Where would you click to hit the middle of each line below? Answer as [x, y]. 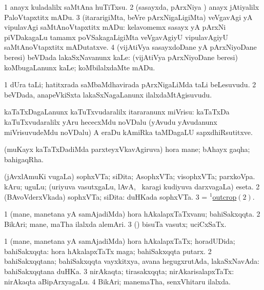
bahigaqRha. [24, 159]
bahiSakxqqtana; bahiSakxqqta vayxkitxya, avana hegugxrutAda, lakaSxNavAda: [132, 261]
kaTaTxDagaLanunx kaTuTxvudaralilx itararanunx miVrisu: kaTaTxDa [117, 112]
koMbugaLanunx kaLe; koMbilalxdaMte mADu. [80, 67]
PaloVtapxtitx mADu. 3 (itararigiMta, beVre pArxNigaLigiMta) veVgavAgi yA [128, 17]
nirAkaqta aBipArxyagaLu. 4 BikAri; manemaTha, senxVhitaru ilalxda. [117, 281]
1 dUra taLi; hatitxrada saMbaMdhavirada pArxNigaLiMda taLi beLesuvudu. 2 [130, 84]
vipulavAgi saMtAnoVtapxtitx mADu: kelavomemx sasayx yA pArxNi [115, 27]
